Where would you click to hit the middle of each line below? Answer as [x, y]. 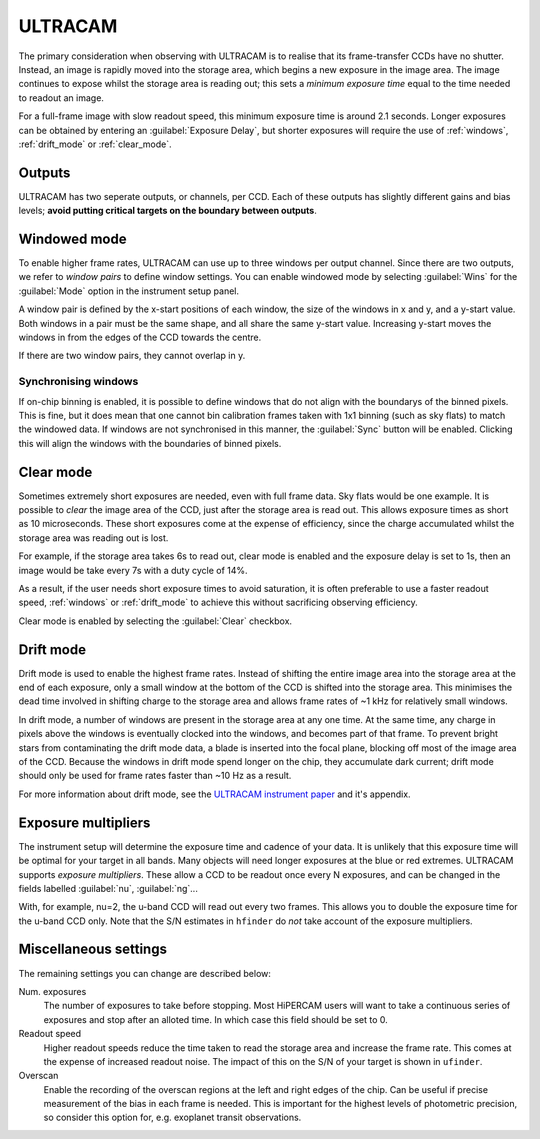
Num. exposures [52, 991]
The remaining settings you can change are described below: [145, 973]
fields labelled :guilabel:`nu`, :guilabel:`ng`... [108, 888]
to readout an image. [61, 97]
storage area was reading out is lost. [93, 537]
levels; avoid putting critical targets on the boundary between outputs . [167, 211]
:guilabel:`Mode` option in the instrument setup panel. [129, 291]
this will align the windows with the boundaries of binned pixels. [150, 443]
